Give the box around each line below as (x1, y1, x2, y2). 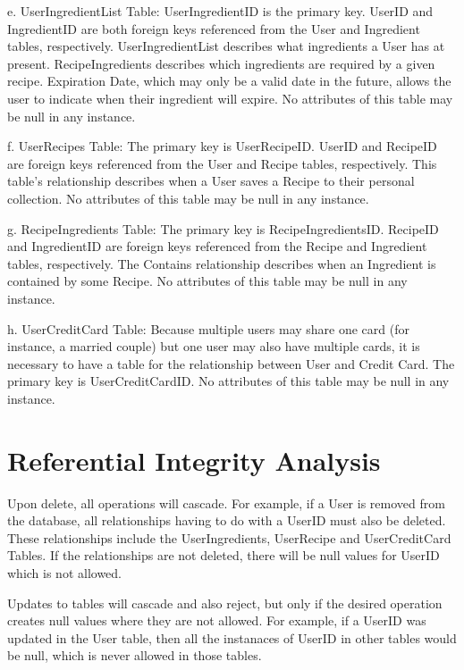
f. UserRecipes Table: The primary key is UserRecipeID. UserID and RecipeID (7, 137, 437, 155)
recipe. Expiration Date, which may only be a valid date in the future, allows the (7, 71, 451, 90)
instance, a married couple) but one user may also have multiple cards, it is (7, 337, 420, 356)
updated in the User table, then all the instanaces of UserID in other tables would (7, 628, 457, 647)
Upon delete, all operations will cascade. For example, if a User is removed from (7, 493, 445, 512)
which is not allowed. (7, 563, 122, 582)
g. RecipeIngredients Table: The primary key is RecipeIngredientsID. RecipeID (7, 219, 439, 238)
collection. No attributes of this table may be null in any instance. (7, 188, 369, 207)
